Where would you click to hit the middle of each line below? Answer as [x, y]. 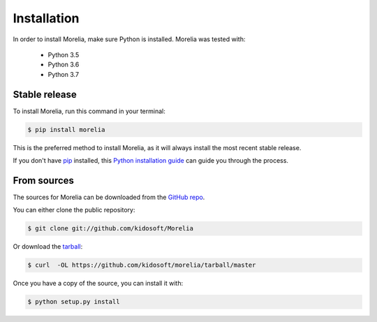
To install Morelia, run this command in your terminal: [89, 111]
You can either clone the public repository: [74, 210]
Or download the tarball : [48, 247]
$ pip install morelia [66, 130]
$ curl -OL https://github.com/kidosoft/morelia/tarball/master [142, 265]
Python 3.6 [64, 65]
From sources [44, 181]
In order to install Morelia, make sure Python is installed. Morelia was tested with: [129, 39]
